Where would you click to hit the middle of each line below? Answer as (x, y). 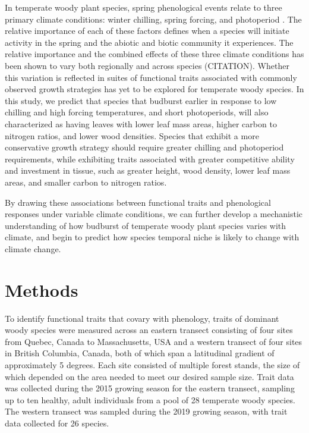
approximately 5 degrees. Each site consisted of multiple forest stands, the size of (152, 364)
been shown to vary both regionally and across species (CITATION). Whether (147, 65)
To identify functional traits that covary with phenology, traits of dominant (142, 318)
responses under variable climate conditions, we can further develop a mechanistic (154, 214)
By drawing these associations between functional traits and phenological (138, 202)
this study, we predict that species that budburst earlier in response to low (141, 100)
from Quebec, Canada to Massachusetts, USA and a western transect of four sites (154, 341)
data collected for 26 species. (57, 423)
